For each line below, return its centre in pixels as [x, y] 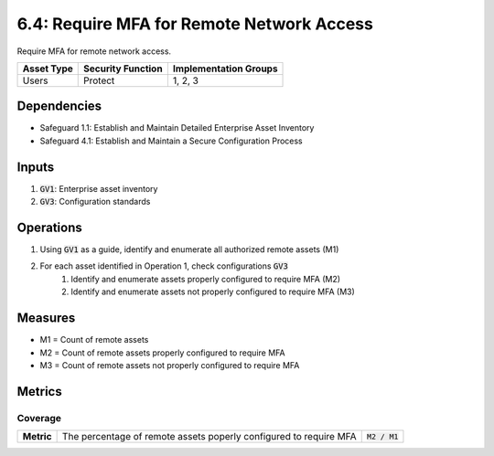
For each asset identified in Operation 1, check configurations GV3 [164, 266]
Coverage [39, 418]
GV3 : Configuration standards [95, 202]
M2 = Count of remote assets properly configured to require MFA [162, 353]
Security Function [123, 69]
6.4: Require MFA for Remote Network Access [195, 24]
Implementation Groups [225, 69]
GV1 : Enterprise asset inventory [99, 188]
